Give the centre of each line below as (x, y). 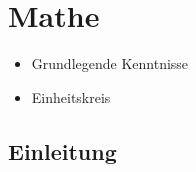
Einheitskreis (71, 96)
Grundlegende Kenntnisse (110, 63)
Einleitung (62, 150)
